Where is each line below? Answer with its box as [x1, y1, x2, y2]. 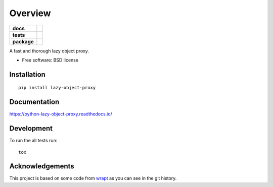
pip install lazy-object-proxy [18, 85, 96, 91]
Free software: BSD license [22, 57, 78, 63]
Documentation [9, 98, 60, 106]
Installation [9, 70, 45, 79]
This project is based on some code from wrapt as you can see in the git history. [9, 175, 177, 181]
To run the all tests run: [9, 138, 58, 144]
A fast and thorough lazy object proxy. [9, 48, 89, 54]
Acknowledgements [9, 162, 74, 171]
